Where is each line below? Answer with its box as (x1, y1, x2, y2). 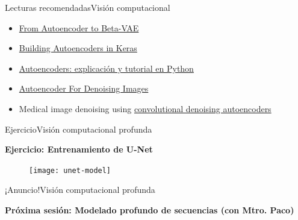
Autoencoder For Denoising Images (19, 82, 149, 95)
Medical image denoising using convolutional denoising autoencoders (19, 102, 272, 115)
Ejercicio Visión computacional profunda (5, 122, 152, 135)
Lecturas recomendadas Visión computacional (5, 1, 170, 13)
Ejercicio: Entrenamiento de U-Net (5, 143, 153, 156)
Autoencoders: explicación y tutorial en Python (19, 61, 194, 74)
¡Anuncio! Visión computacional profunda (5, 183, 155, 196)
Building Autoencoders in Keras (19, 42, 137, 54)
